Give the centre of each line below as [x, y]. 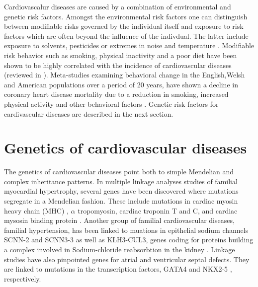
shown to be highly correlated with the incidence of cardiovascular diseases [118, 65]
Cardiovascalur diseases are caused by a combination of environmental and [118, 6]
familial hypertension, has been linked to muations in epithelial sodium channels [126, 230]
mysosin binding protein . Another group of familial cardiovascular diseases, [119, 220]
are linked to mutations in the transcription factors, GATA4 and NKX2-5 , [118, 269]
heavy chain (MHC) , [36, 210]
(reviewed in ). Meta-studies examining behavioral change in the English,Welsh [125, 75]
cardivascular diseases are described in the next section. [89, 113]
